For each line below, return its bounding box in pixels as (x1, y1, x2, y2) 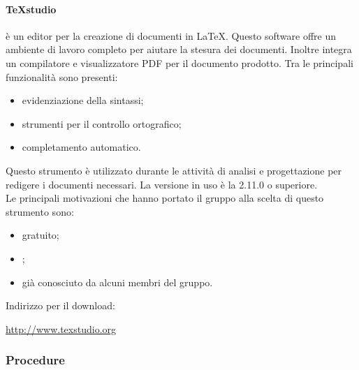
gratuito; (22, 228, 59, 242)
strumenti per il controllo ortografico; (22, 116, 182, 131)
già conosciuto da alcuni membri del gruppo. (22, 274, 213, 289)
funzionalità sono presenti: (6, 69, 118, 84)
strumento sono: (6, 204, 74, 219)
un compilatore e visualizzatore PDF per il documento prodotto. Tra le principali (6, 55, 353, 70)
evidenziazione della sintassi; (22, 93, 144, 108)
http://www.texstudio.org (6, 321, 117, 336)
